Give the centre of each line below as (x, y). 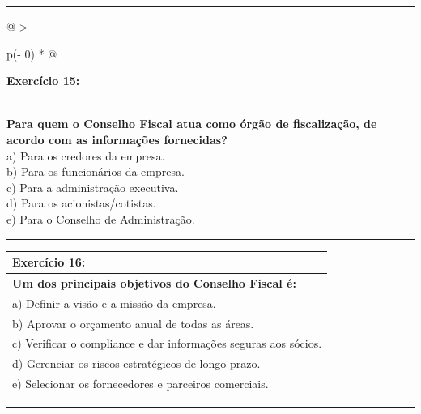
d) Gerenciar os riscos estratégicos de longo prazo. (136, 363)
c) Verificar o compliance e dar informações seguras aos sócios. (167, 343)
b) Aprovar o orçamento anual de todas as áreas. (133, 323)
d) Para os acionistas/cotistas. (81, 203)
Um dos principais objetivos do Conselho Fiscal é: (154, 282)
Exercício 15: (43, 81)
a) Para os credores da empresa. (86, 155)
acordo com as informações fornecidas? (117, 139)
